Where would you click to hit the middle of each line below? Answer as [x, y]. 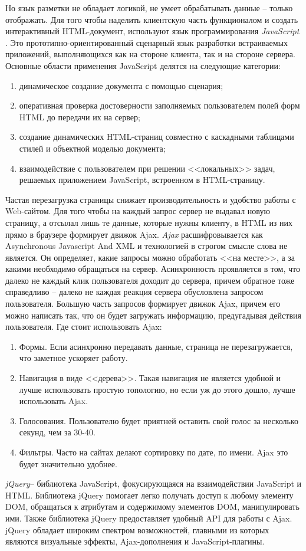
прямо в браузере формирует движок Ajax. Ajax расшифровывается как [134, 234]
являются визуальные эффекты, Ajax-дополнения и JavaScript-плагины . [135, 541]
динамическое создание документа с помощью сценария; [121, 85]
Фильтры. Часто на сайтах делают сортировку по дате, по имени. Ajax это [154, 452]
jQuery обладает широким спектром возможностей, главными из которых [137, 529]
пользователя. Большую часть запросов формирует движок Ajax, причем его [143, 304]
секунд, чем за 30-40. [57, 432]
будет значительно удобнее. [68, 463]
